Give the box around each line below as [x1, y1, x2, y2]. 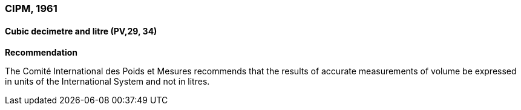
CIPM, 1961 [5, 2, 57, 15]
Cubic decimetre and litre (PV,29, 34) [5, 25, 157, 36]
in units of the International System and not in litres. [5, 76, 210, 87]
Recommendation [5, 47, 77, 58]
